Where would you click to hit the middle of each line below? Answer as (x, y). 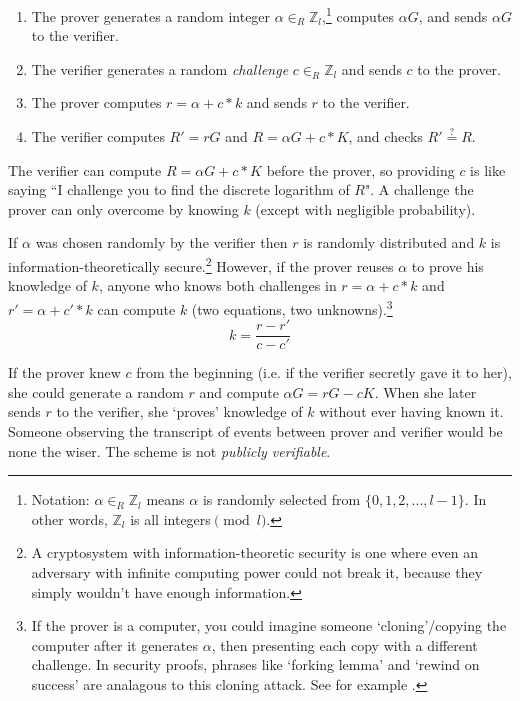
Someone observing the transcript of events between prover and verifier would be (255, 430)
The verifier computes (98, 136)
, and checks (385, 136)
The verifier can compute (85, 169)
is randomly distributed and (389, 242)
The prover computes (96, 102)
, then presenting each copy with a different (344, 644)
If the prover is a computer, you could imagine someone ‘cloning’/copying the (269, 625)
